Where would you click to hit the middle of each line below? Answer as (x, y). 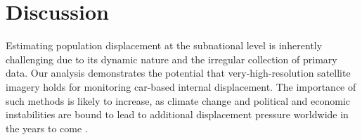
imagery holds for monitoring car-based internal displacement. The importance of (181, 86)
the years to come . (47, 128)
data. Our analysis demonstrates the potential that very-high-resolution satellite (178, 73)
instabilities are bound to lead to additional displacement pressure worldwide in (177, 114)
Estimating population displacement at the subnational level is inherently (164, 45)
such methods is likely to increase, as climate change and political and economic (178, 100)
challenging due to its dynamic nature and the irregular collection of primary (172, 59)
